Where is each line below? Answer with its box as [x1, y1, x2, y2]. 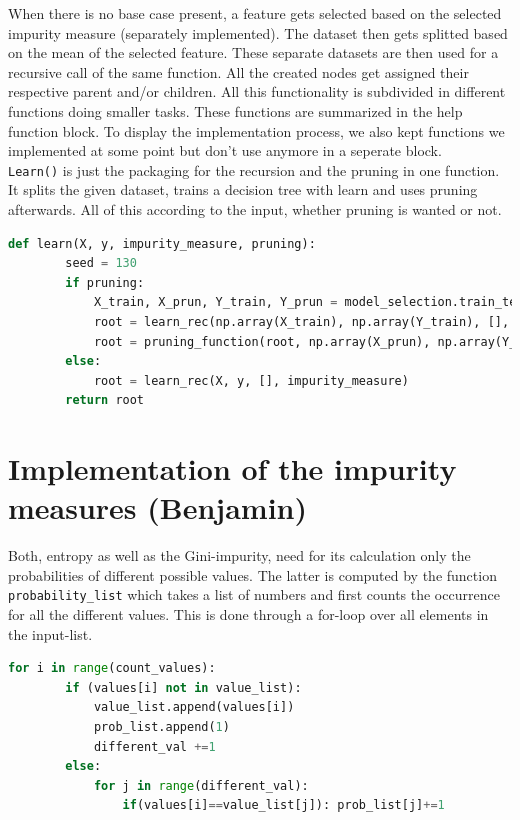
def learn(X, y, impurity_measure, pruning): [8, 236, 316, 251]
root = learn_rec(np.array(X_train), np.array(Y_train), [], [93, 314, 510, 329]
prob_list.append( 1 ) [93, 720, 230, 735]
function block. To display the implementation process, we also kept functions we [8, 120, 505, 141]
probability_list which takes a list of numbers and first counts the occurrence [8, 584, 500, 605]
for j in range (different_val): [93, 778, 309, 793]
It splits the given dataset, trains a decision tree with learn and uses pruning [8, 179, 478, 200]
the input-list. [8, 623, 93, 644]
